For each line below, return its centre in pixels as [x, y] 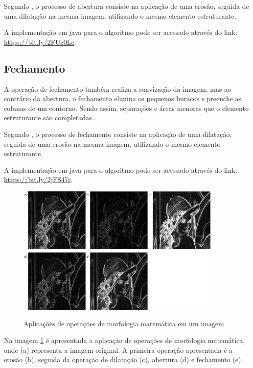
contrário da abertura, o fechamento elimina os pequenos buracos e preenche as [123, 98]
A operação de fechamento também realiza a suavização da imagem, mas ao [118, 89]
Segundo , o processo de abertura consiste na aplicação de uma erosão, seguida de [126, 6]
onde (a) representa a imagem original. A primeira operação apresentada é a [118, 350]
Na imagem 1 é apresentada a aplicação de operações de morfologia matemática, [125, 340]
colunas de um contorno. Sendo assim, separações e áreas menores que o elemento [126, 108]
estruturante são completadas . [50, 118]
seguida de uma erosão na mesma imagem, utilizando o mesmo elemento [112, 144]
